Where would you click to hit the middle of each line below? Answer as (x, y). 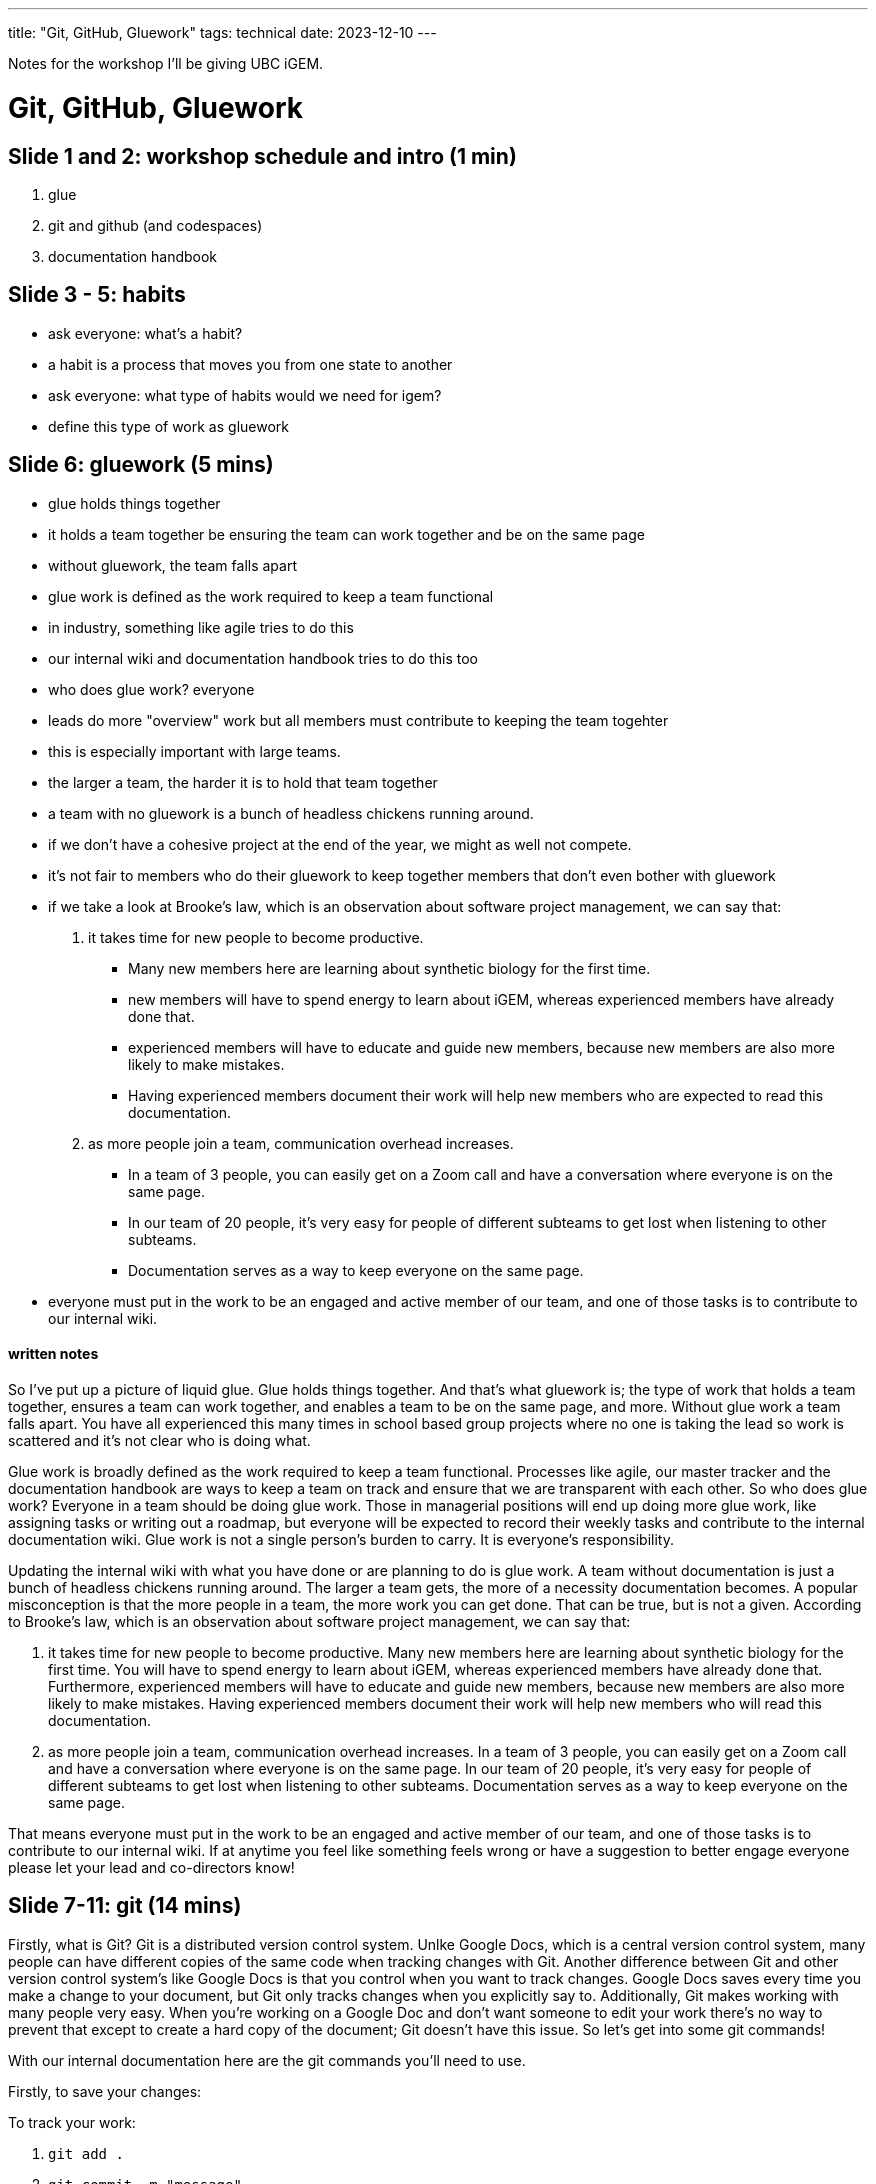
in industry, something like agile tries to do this (201, 627)
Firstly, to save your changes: (105, 2091)
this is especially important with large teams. (194, 751)
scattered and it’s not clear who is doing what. (159, 1440)
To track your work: (72, 2122)
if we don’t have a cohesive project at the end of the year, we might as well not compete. (340, 844)
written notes (53, 1354)
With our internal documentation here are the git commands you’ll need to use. (267, 2060)
